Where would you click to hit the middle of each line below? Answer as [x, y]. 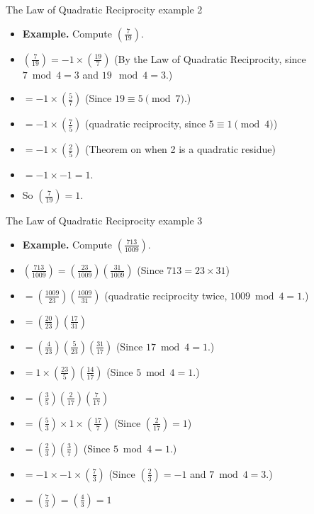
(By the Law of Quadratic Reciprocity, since [210, 58]
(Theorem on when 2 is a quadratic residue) [180, 149]
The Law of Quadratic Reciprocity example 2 [104, 9]
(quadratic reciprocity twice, [166, 295]
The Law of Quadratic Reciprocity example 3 [104, 221]
